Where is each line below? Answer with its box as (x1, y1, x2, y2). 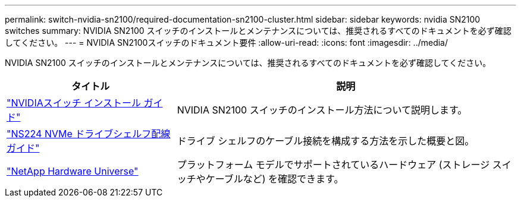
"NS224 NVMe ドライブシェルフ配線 (7, 128, 171, 140)
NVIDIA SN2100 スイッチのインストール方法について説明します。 (177, 104, 467, 116)
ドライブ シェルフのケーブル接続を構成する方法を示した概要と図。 (177, 135, 475, 147)
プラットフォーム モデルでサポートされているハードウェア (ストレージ (177, 159, 490, 171)
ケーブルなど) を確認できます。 (205, 173, 344, 185)
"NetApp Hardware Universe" (7, 165, 139, 177)
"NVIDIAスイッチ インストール (7, 97, 141, 109)
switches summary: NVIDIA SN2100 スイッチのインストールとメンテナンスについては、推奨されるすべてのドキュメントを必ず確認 (5, 26, 511, 36)
